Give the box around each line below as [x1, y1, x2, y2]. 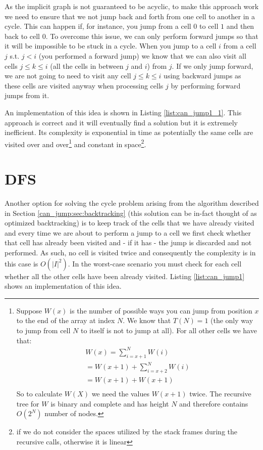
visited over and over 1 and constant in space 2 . [5, 137, 146, 149]
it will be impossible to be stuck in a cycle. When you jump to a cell [5, 40, 217, 51]
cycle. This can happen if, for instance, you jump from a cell [5, 21, 191, 31]
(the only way [211, 315, 253, 326]
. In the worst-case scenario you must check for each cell [68, 258, 242, 268]
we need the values [91, 388, 150, 398]
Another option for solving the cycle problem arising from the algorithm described [5, 198, 259, 208]
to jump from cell [16, 325, 71, 336]
